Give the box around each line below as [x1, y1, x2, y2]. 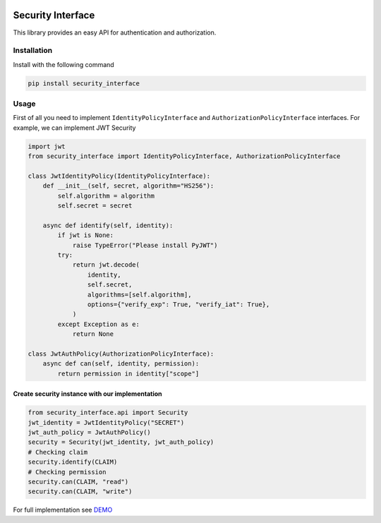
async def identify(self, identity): [42, 221, 174, 229]
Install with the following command [13, 60, 114, 68]
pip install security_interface [28, 79, 140, 88]
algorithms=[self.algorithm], [87, 290, 192, 299]
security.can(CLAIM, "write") [28, 488, 133, 495]
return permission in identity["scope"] [57, 369, 200, 378]
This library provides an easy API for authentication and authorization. [13, 28, 217, 37]
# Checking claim [28, 448, 88, 456]
